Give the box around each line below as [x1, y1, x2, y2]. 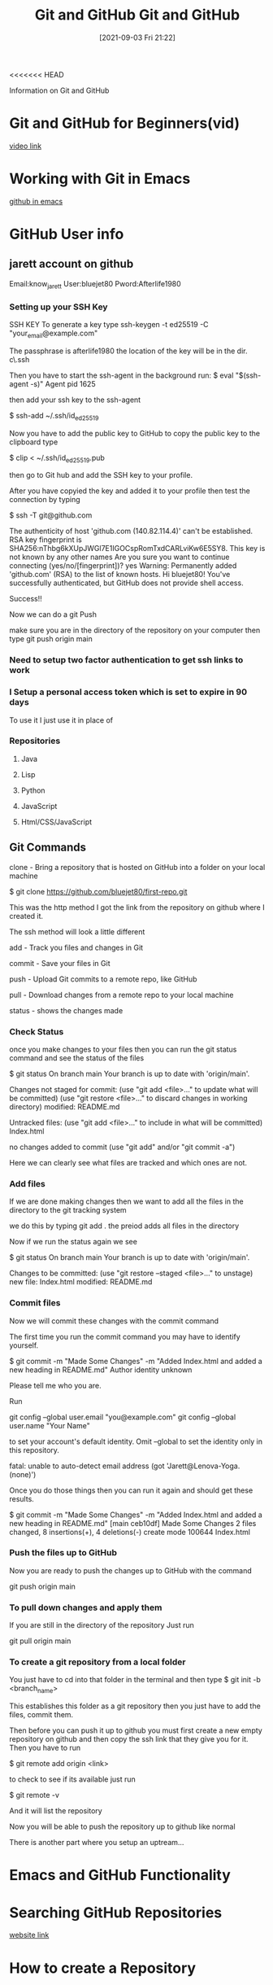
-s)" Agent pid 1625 [30, 378, 96, 388]
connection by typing [9, 495, 80, 505]
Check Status [9, 1025, 64, 1037]
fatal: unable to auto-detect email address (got [9, 1461, 165, 1471]
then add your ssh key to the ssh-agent [9, 395, 141, 404]
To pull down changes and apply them [9, 1602, 162, 1613]
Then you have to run [9, 1743, 81, 1753]
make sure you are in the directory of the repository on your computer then [9, 625, 261, 636]
